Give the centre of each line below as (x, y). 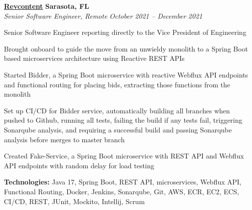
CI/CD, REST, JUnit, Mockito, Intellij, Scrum (75, 201)
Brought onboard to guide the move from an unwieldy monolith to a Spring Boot (126, 48)
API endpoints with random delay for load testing (79, 165)
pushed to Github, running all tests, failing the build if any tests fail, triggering (123, 120)
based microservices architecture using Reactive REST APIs (94, 58)
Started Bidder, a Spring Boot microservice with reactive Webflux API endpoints (126, 74)
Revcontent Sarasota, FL (47, 6)
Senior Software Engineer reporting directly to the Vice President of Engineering (125, 32)
